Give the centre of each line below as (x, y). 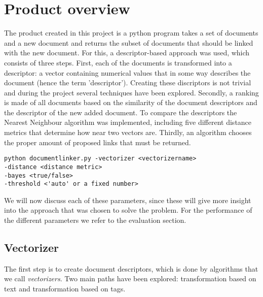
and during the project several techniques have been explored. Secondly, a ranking (131, 92)
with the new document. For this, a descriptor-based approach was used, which (127, 53)
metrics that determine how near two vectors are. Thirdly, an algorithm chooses (128, 132)
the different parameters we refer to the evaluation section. (95, 220)
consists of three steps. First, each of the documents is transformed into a (118, 62)
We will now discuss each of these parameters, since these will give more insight (128, 200)
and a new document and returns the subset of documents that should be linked (129, 42)
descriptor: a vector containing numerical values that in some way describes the (127, 72)
